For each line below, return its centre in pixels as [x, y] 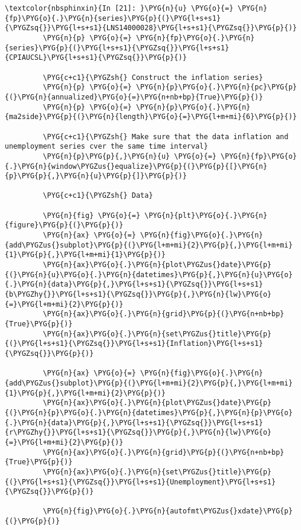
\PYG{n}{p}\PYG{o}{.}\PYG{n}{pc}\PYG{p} [216, 87]
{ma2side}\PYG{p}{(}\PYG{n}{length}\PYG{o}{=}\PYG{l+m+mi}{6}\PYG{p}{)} [151, 117]
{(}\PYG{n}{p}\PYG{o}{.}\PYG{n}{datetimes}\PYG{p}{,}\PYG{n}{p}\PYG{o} [149, 412]
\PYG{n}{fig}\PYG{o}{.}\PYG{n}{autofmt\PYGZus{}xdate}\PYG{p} [168, 511]
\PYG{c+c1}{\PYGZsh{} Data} [98, 196]
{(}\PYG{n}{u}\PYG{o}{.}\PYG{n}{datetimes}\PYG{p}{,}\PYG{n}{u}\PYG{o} [149, 274]
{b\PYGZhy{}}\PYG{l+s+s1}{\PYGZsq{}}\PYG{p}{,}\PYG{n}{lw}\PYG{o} [138, 295]
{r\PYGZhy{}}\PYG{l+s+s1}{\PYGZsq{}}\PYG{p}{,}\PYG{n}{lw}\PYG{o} [138, 433]
